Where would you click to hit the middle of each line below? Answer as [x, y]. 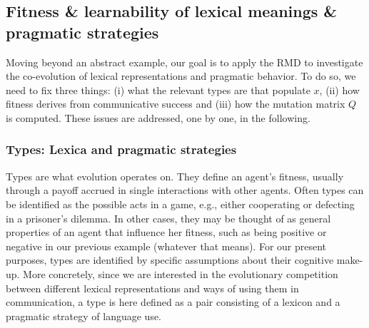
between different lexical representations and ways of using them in [152, 288]
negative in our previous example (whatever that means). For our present [166, 246]
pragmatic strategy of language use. [84, 316]
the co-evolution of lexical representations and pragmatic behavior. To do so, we [181, 76]
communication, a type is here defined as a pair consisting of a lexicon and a [173, 302]
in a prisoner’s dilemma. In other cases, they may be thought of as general [168, 218]
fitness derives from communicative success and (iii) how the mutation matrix [176, 104]
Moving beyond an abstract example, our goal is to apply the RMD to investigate [184, 62]
